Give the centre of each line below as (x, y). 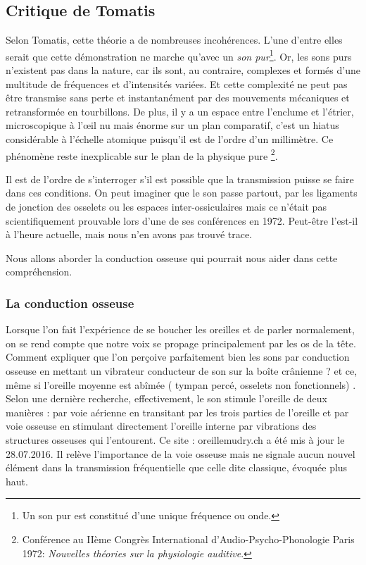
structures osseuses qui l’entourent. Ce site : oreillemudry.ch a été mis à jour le (175, 439)
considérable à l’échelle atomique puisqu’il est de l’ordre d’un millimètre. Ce (170, 139)
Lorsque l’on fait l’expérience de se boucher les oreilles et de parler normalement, (180, 329)
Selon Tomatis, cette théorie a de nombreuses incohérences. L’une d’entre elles (174, 40)
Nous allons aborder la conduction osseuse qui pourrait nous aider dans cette (172, 257)
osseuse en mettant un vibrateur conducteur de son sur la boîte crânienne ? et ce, (182, 371)
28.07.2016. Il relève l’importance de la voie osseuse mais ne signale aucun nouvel (181, 453)
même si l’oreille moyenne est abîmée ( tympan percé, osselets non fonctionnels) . (181, 384)
